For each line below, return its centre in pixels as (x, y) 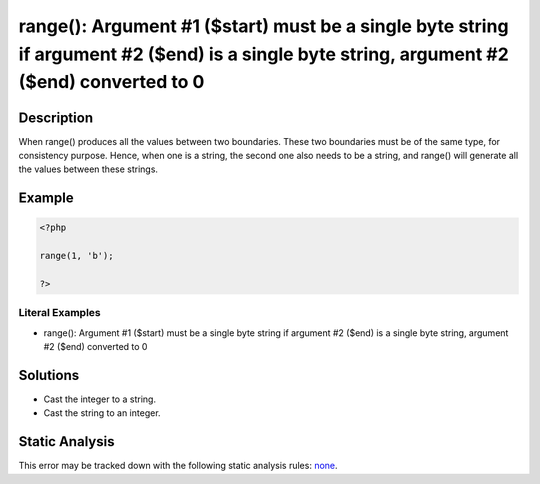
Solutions (49, 375)
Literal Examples (59, 313)
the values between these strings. (88, 169)
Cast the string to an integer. (102, 413)
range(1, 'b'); (76, 256)
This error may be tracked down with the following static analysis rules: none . (178, 466)
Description (56, 117)
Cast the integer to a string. (100, 399)
